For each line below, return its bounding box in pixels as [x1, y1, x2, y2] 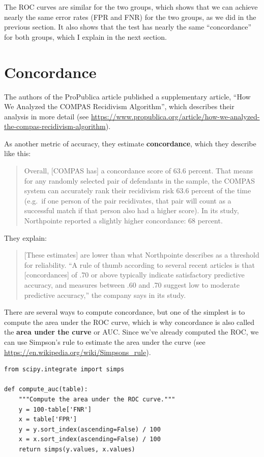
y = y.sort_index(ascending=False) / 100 [18, 425, 161, 433]
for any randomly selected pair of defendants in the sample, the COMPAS [24, 175, 255, 186]
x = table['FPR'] [18, 416, 77, 423]
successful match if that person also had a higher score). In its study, [24, 205, 239, 216]
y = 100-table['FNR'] [18, 405, 92, 413]
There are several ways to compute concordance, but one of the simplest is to [4, 307, 245, 317]
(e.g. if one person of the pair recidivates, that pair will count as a [24, 195, 231, 206]
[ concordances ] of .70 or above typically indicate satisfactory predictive [24, 269, 245, 280]
